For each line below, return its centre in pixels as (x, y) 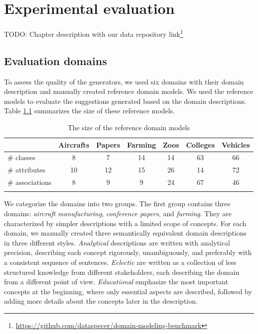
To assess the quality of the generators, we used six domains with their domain (124, 81)
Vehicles (236, 144)
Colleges (200, 144)
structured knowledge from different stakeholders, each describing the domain (122, 272)
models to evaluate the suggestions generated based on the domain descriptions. (126, 101)
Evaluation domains (56, 60)
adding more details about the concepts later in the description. (101, 301)
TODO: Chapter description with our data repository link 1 (94, 33)
